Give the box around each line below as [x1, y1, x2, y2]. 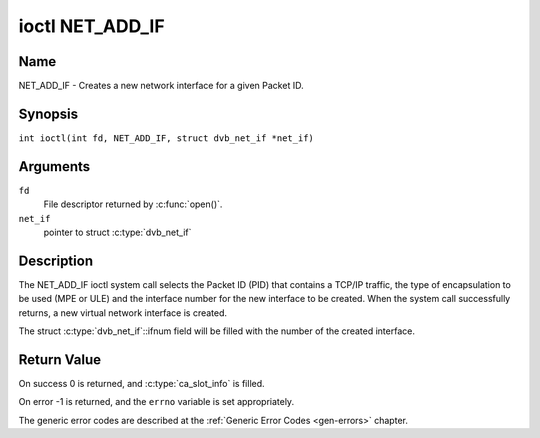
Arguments [18, 158, 91, 175]
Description [18, 252, 94, 269]
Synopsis [18, 105, 79, 122]
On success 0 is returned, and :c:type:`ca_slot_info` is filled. [18, 378, 265, 390]
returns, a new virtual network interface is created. [18, 306, 228, 319]
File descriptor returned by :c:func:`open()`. [43, 198, 223, 210]
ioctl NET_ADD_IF [18, 15, 165, 37]
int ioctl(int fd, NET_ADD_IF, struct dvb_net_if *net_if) [18, 132, 315, 144]
